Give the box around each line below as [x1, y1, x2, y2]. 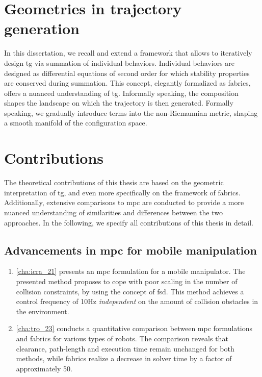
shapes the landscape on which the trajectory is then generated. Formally [4, 97, 233, 108]
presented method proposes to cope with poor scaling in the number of [16, 275, 238, 286]
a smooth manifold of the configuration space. [4, 117, 147, 128]
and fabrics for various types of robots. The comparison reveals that [16, 333, 228, 343]
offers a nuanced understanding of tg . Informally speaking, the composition [4, 87, 239, 98]
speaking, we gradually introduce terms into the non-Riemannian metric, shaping [4, 107, 258, 118]
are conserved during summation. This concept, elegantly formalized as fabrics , [4, 78, 251, 88]
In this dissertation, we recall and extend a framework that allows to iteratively [4, 47, 252, 58]
